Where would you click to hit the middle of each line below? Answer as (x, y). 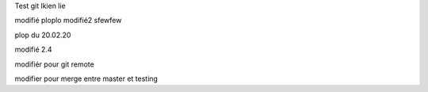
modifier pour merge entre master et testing (86, 79)
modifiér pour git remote (54, 64)
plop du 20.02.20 (43, 35)
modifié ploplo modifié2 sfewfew (68, 21)
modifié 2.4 (33, 50)
